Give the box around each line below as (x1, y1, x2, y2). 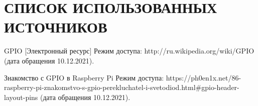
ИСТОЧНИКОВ (4, 16, 107, 37)
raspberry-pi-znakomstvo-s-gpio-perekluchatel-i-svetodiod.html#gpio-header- (4, 82, 239, 92)
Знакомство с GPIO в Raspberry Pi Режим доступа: (4, 72, 164, 82)
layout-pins (4, 91, 38, 102)
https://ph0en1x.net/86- (166, 72, 241, 82)
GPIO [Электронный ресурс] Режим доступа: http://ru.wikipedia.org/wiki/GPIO (4, 45, 254, 56)
